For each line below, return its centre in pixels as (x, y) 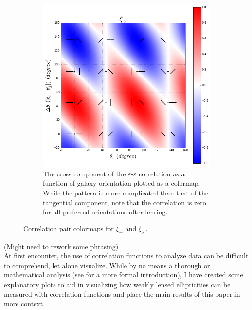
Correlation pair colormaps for (69, 228)
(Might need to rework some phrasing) (61, 246)
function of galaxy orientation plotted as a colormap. (122, 183)
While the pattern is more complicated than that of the (126, 193)
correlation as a (162, 173)
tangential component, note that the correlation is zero (125, 202)
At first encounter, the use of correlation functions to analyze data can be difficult (126, 256)
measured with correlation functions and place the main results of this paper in (122, 294)
